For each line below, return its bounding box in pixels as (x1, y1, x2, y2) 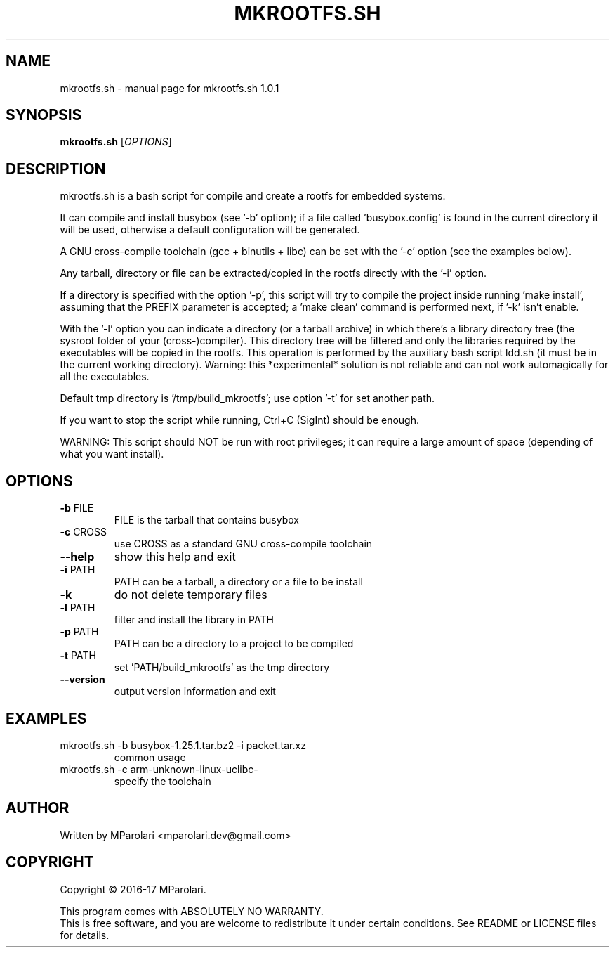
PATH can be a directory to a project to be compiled (114, 637, 354, 650)
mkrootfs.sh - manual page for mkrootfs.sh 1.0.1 (60, 82, 279, 94)
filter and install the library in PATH (114, 614, 274, 626)
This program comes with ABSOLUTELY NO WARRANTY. (60, 905, 324, 917)
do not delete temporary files (114, 588, 267, 602)
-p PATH (60, 625, 99, 638)
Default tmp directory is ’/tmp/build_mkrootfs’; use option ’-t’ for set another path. (60, 392, 435, 405)
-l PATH (60, 602, 95, 614)
